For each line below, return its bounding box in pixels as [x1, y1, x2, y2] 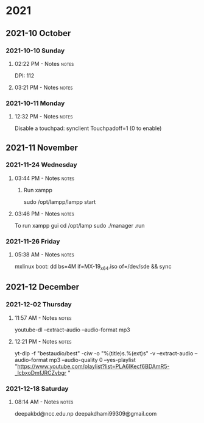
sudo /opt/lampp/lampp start [23, 198, 96, 205]
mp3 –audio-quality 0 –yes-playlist [49, 356, 136, 363]
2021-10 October [5, 28, 71, 38]
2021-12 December [5, 282, 80, 292]
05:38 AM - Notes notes [14, 251, 74, 258]
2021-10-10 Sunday [5, 46, 65, 55]
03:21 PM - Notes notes [14, 84, 74, 91]
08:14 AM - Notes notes [14, 398, 74, 405]
